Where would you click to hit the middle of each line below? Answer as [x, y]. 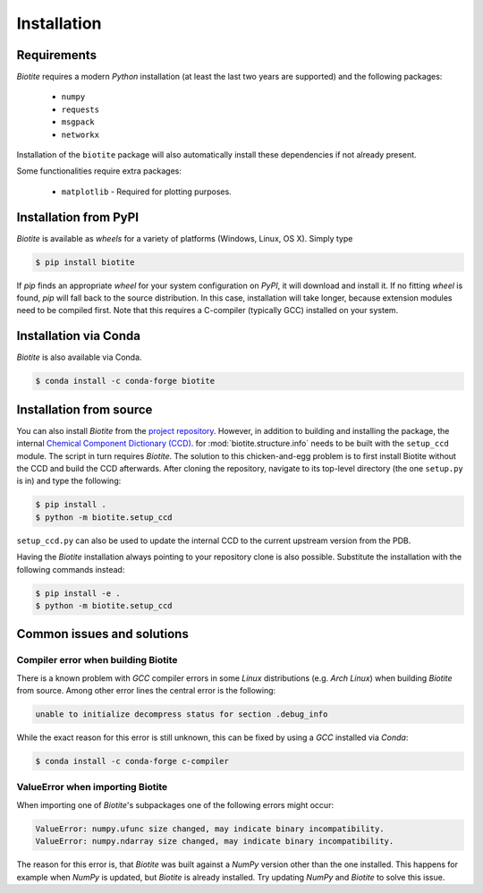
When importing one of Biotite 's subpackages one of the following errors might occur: [175, 804]
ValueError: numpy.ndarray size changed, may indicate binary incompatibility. [215, 842]
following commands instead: [71, 569]
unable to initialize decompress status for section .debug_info [182, 714]
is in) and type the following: [69, 481]
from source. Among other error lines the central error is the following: [146, 691]
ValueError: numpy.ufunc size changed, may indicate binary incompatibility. [210, 829]
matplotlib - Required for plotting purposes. [146, 191]
